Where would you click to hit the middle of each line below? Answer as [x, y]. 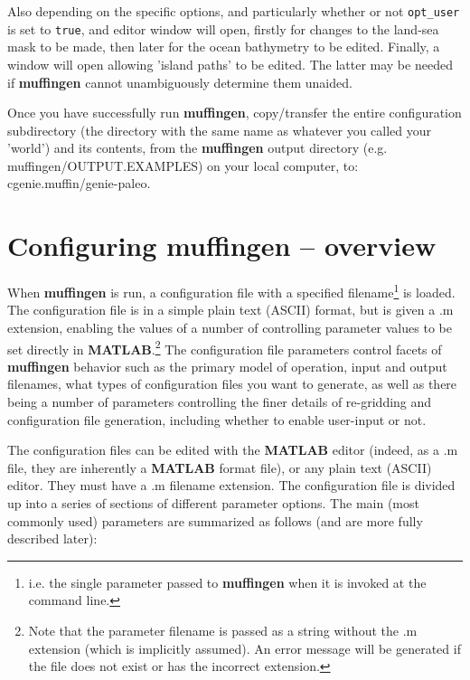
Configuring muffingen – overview [222, 246]
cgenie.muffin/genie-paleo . [79, 183]
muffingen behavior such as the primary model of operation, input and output [227, 366]
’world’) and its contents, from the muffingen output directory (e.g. [197, 148]
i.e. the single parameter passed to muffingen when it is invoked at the [227, 582]
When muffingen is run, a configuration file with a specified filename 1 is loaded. [231, 291]
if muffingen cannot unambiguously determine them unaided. [180, 82]
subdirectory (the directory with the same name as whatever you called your [220, 130]
